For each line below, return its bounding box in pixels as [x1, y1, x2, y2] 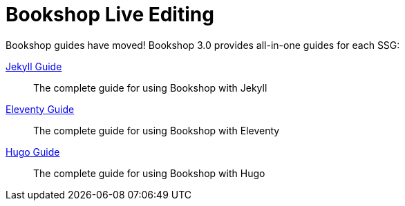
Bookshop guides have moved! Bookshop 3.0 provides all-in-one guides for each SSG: [6, 39, 400, 51]
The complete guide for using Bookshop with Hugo [33, 167, 265, 179]
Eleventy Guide [6, 103, 75, 115]
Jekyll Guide [6, 60, 62, 72]
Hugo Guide [6, 145, 60, 158]
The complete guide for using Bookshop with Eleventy [33, 124, 280, 136]
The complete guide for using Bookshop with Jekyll [33, 81, 267, 94]
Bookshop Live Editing [6, 3, 214, 26]
